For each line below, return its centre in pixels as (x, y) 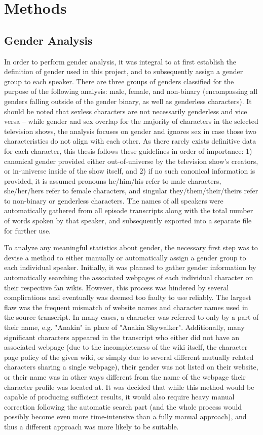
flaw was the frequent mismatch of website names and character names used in (126, 307)
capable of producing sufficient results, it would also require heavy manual (119, 397)
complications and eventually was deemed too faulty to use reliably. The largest (128, 297)
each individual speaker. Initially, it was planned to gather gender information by (130, 267)
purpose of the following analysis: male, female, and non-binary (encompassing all (131, 91)
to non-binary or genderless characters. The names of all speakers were (114, 200)
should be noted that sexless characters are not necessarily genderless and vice (126, 111)
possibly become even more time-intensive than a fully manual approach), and (125, 416)
